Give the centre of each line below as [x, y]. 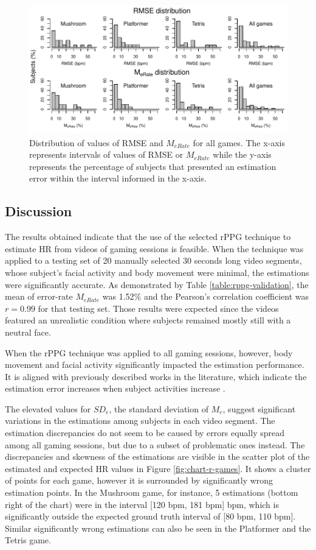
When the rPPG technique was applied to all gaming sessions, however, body [149, 352]
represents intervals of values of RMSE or [106, 154]
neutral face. [28, 332]
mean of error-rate [39, 296]
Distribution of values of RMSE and [96, 142]
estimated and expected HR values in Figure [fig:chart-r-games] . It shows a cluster [158, 468]
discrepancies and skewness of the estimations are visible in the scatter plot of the [157, 457]
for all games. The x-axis [239, 142]
